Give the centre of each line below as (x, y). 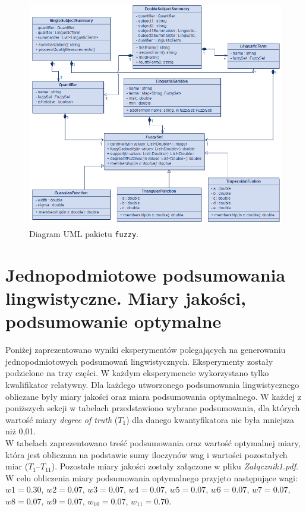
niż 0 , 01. (21, 431)
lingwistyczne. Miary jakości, (126, 298)
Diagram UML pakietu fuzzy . (84, 234)
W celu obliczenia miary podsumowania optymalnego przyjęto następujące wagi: (152, 477)
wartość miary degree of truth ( (62, 419)
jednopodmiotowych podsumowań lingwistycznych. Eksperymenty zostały (139, 361)
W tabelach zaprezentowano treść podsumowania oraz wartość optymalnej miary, (153, 442)
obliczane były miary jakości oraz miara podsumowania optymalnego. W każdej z (154, 396)
